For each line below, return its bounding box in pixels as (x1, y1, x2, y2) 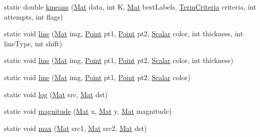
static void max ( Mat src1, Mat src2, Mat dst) (4, 122, 147, 133)
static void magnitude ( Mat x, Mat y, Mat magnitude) (4, 106, 172, 116)
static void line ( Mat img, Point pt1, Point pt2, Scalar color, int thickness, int (4, 28, 243, 39)
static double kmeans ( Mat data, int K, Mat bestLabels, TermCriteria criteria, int (4, 2, 256, 12)
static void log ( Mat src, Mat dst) (4, 89, 108, 99)
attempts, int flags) (4, 11, 63, 22)
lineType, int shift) (4, 38, 62, 48)
